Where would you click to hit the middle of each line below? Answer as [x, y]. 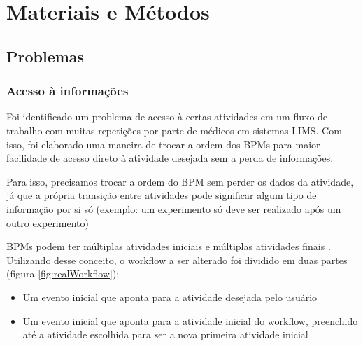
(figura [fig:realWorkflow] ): [63, 274]
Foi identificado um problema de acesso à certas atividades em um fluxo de [167, 117]
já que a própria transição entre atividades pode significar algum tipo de [162, 195]
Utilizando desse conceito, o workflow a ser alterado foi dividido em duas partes [177, 259]
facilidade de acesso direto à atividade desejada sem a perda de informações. [170, 158]
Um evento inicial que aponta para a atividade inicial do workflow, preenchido [190, 320]
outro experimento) [48, 222]
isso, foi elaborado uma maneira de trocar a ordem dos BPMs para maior [163, 144]
